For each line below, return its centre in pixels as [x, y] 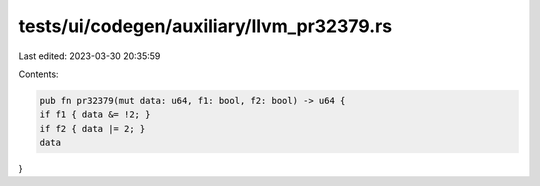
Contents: [38, 74]
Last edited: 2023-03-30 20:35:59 [89, 56]
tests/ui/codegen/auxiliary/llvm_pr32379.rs [205, 26]
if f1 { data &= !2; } [95, 114]
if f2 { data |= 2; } [92, 128]
